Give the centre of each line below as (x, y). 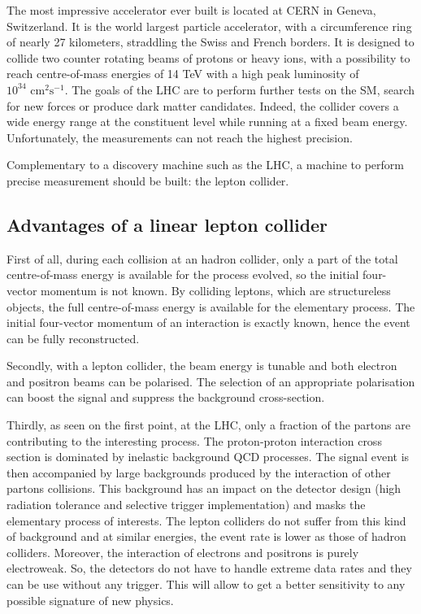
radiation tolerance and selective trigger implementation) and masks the (186, 505)
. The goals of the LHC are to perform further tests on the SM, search (240, 89)
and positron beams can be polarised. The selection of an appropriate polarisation (211, 381)
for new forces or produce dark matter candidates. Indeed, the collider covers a (203, 105)
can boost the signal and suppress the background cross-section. (166, 397)
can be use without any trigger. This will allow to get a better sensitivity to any (206, 584)
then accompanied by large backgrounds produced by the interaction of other (199, 472)
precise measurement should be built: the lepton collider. (148, 180)
